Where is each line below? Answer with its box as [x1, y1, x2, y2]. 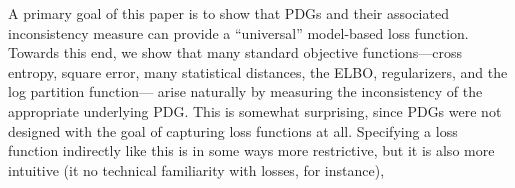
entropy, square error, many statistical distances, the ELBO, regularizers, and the [8, 61, 508, 82]
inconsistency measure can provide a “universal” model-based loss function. [8, 22, 469, 43]
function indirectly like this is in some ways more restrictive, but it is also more [8, 140, 495, 161]
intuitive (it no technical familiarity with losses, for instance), [8, 159, 385, 180]
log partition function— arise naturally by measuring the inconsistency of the [8, 81, 483, 102]
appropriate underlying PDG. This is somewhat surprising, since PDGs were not [8, 100, 502, 121]
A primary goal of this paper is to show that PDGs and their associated [8, 3, 449, 23]
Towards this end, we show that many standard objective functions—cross [8, 42, 463, 63]
